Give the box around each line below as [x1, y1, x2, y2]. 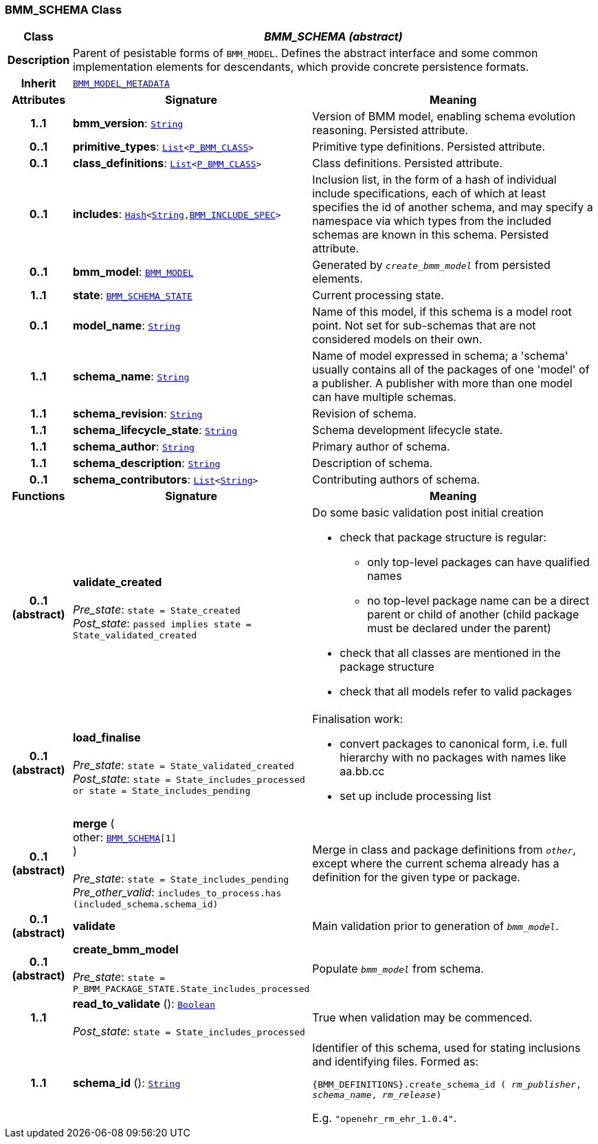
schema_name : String [72, 369, 190, 384]
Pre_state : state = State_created [72, 602, 241, 616]
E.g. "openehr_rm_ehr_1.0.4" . [312, 1111, 457, 1125]
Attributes [11, 93, 66, 107]
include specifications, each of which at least [312, 186, 546, 201]
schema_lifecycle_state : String [72, 423, 237, 438]
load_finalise [72, 730, 141, 744]
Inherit [21, 76, 56, 91]
